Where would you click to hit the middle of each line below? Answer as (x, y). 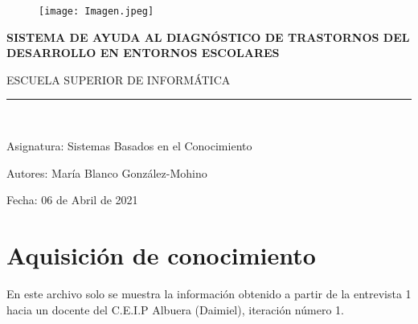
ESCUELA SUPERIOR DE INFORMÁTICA (119, 79)
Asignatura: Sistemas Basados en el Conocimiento (129, 146)
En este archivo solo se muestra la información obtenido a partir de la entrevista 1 (209, 293)
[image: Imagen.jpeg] (96, 11)
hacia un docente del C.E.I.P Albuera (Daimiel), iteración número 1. (175, 309)
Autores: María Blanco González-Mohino (107, 172)
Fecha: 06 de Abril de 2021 (72, 200)
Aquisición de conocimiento (161, 255)
